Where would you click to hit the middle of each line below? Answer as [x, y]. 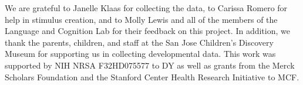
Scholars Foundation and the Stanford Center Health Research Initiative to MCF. [152, 76]
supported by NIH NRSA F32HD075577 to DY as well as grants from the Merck [150, 65]
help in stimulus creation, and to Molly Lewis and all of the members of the [141, 19]
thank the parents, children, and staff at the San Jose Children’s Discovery [139, 42]
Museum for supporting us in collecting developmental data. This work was [140, 54]
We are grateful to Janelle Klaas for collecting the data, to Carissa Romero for [146, 8]
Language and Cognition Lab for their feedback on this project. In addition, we [147, 31]
